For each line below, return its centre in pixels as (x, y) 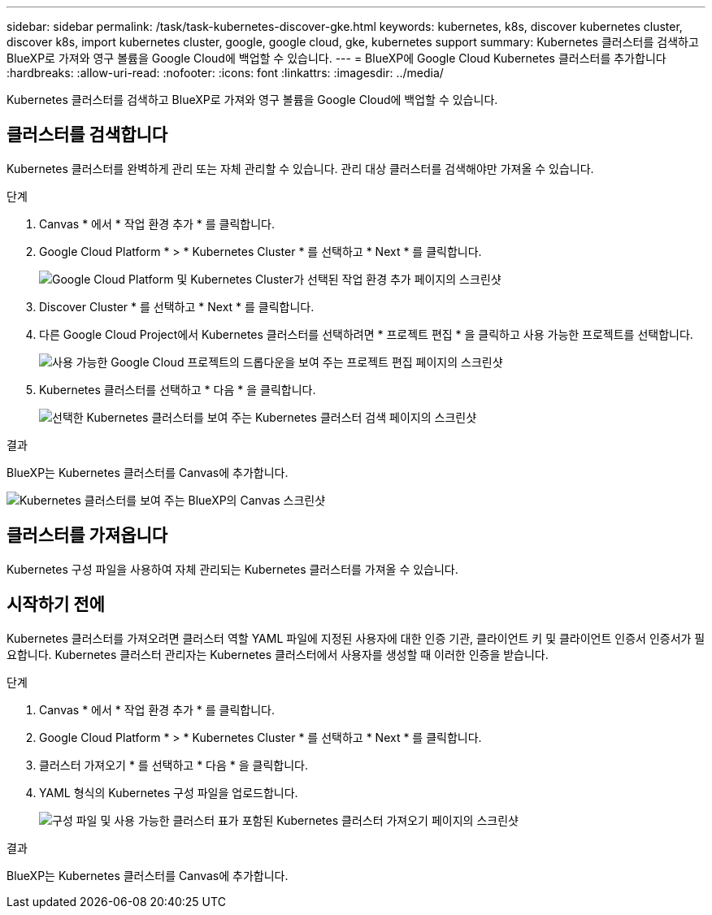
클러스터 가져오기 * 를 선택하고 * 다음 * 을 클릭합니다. (174, 765)
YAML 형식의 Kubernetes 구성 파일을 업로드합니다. (169, 792)
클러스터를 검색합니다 (87, 135)
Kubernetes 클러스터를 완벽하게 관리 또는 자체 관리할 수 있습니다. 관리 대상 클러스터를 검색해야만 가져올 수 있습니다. (300, 168)
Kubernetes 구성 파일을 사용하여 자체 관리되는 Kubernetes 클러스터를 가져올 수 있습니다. (232, 569)
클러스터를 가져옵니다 (87, 536)
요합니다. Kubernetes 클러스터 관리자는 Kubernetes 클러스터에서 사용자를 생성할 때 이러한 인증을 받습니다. (278, 654)
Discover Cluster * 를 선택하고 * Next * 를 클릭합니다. (177, 306)
